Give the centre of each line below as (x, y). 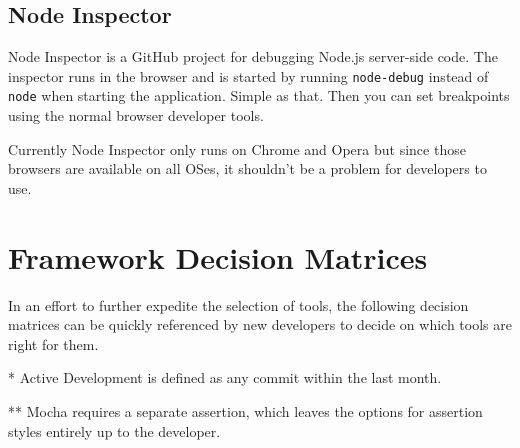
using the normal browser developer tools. (136, 115)
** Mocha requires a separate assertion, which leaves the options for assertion (245, 410)
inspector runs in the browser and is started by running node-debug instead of (248, 75)
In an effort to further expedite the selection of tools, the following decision (238, 304)
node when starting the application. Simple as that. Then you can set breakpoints (259, 95)
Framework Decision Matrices (218, 256)
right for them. (53, 343)
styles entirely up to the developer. (114, 430)
